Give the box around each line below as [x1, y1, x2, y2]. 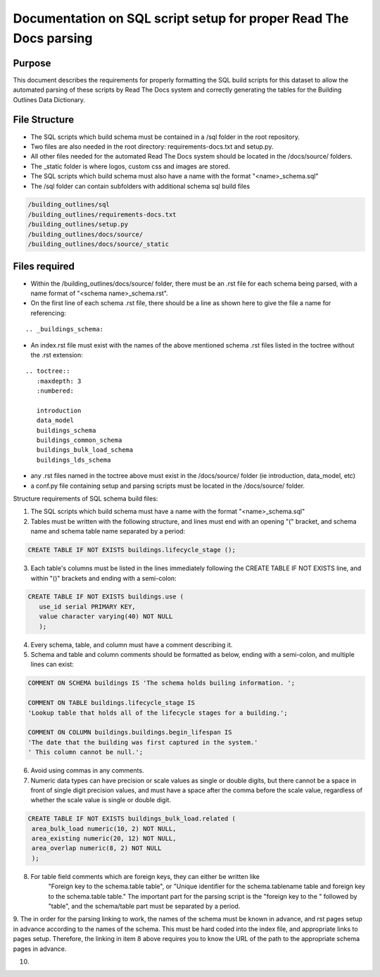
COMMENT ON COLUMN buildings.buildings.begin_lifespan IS [27, 728, 232, 737]
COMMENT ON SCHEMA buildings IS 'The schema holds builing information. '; [27, 679, 296, 687]
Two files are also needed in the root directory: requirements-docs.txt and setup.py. [30, 142, 274, 151]
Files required [13, 261, 75, 273]
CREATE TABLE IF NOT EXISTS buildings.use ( [27, 593, 184, 601]
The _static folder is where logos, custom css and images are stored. [30, 162, 230, 171]
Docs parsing [13, 30, 93, 46]
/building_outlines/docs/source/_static [27, 240, 169, 248]
